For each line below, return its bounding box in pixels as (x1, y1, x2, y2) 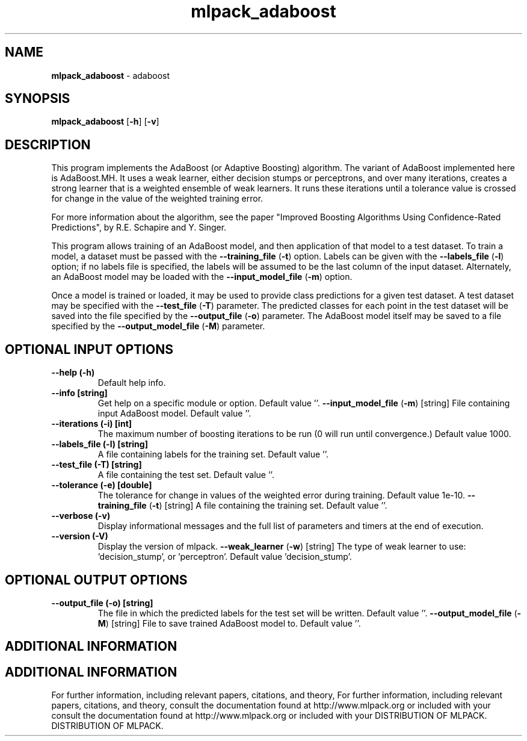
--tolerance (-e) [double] (51, 480, 152, 491)
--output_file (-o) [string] (51, 597, 153, 608)
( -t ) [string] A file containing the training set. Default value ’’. (149, 500, 387, 511)
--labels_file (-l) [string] (51, 439, 148, 450)
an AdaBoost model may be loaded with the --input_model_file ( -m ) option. (51, 271, 353, 282)
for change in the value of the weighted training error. (51, 193, 263, 204)
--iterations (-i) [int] (51, 418, 132, 429)
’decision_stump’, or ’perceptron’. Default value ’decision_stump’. (97, 551, 352, 562)
